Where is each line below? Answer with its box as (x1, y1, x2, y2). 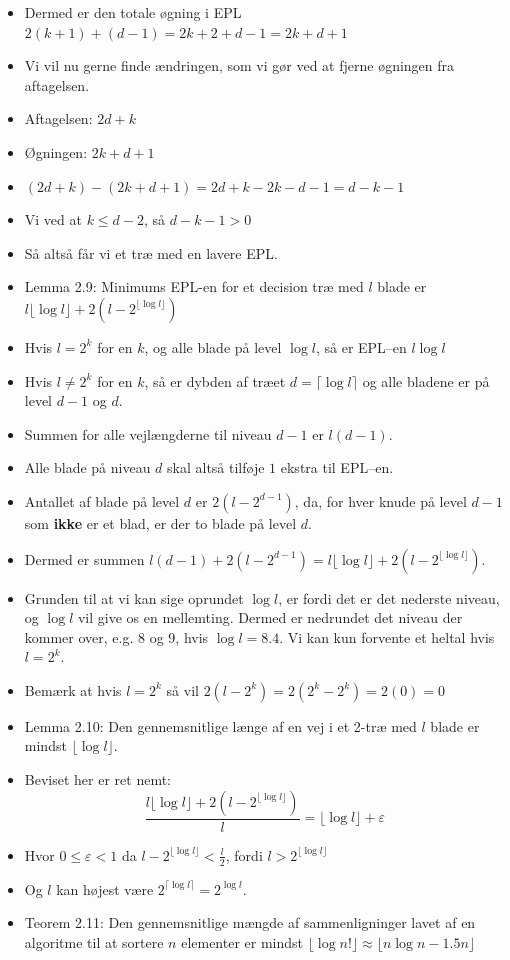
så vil (166, 679, 199, 700)
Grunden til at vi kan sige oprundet (24, 587, 244, 608)
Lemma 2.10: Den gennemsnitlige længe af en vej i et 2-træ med (24, 715, 417, 736)
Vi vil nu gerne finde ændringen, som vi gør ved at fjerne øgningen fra (24, 55, 455, 76)
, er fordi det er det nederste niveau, (278, 587, 500, 608)
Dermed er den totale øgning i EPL (24, 2, 242, 22)
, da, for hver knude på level (294, 490, 467, 511)
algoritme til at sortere (24, 931, 164, 952)
